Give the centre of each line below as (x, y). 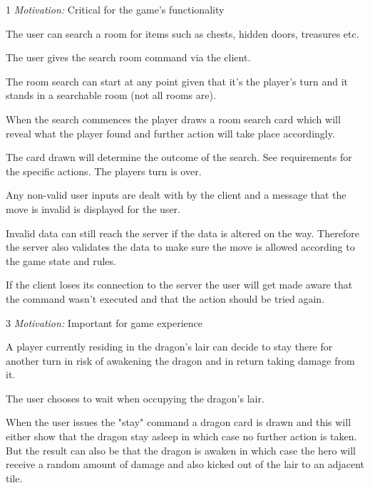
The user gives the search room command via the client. (128, 57)
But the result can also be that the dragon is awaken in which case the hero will (181, 450)
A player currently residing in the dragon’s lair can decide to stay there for (169, 347)
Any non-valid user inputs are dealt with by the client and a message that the (176, 195)
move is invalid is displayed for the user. (93, 208)
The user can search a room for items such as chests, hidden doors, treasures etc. (183, 33)
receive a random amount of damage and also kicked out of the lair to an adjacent (185, 464)
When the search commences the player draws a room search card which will (173, 119)
